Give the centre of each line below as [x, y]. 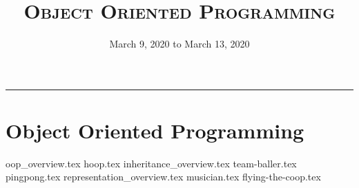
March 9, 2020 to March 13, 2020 [179, 44]
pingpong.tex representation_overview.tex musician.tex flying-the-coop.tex [163, 177]
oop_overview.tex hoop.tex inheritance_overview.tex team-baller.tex [151, 163]
